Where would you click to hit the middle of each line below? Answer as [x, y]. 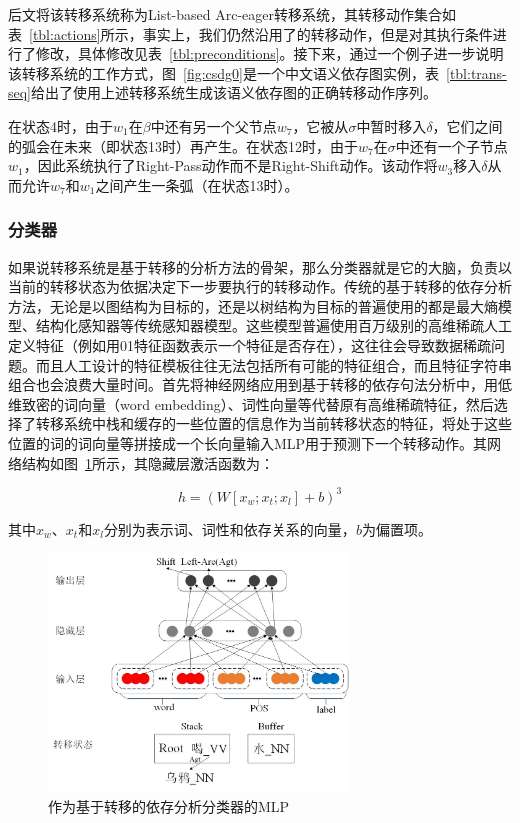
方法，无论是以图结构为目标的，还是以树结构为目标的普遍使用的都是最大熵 [253, 305]
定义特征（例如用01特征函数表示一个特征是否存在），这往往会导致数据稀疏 [249, 344]
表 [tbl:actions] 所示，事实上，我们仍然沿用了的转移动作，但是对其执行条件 [250, 33]
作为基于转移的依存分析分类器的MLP [169, 806]
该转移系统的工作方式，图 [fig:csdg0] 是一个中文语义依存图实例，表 [223, 72]
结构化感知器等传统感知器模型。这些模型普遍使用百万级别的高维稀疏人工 [273, 325]
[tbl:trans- [476, 72]
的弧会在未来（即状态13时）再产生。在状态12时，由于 [183, 145]
